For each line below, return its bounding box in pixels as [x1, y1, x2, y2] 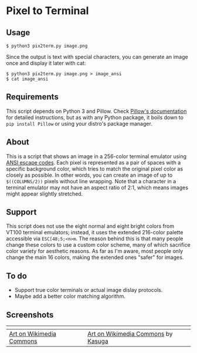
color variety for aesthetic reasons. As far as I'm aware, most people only [6, 248, 184, 255]
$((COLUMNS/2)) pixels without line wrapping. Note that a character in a [6, 177, 176, 184]
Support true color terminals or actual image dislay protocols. [14, 287, 163, 294]
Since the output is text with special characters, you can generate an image [6, 53, 189, 60]
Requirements [6, 92, 59, 102]
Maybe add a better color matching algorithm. [14, 293, 126, 300]
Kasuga [87, 337, 108, 345]
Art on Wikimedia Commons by [87, 330, 173, 338]
